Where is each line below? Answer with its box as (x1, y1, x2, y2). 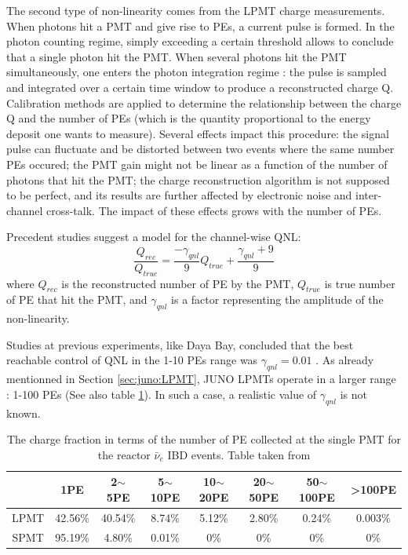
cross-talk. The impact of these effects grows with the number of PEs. (46, 202, 382, 218)
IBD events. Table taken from (167, 446, 311, 462)
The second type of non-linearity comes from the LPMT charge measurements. (6, 2, 385, 18)
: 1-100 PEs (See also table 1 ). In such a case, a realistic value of (6, 385, 317, 402)
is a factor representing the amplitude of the (171, 291, 384, 308)
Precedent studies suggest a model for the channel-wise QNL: (6, 228, 301, 245)
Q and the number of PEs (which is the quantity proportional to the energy (6, 110, 371, 126)
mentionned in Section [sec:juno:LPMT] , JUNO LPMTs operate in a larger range (6, 371, 396, 387)
